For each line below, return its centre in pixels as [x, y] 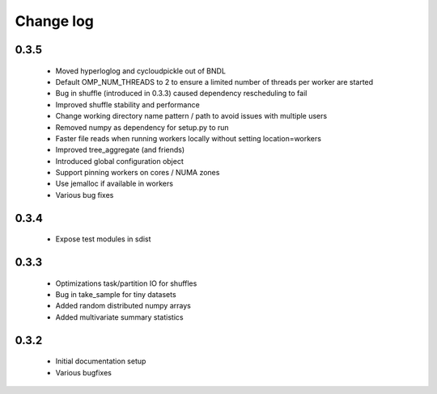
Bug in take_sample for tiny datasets [116, 295]
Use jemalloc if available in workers [115, 184]
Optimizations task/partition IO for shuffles [126, 283]
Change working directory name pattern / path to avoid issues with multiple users [191, 116]
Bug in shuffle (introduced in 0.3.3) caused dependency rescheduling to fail [181, 94]
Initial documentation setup [101, 361]
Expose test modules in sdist [103, 239]
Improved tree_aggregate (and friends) [120, 150]
